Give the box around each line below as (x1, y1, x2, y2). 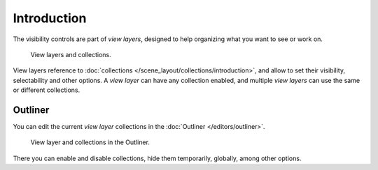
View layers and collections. (30, 50, 111, 59)
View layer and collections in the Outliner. (30, 138, 150, 146)
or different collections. (13, 86, 80, 94)
